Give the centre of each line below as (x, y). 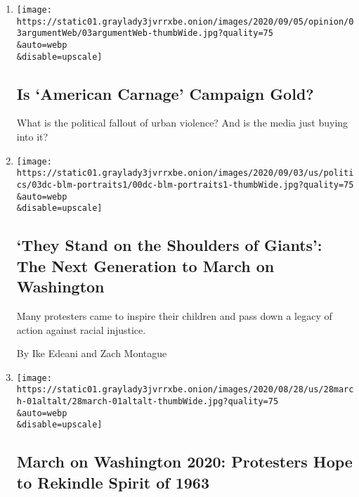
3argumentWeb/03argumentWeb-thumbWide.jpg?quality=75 (145, 33)
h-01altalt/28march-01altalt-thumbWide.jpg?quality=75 (148, 402)
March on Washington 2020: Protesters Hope (184, 461)
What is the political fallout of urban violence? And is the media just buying (182, 123)
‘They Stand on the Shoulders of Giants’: (169, 245)
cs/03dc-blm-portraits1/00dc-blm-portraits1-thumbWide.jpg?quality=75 (185, 185)
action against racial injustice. (81, 329)
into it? (32, 137)
